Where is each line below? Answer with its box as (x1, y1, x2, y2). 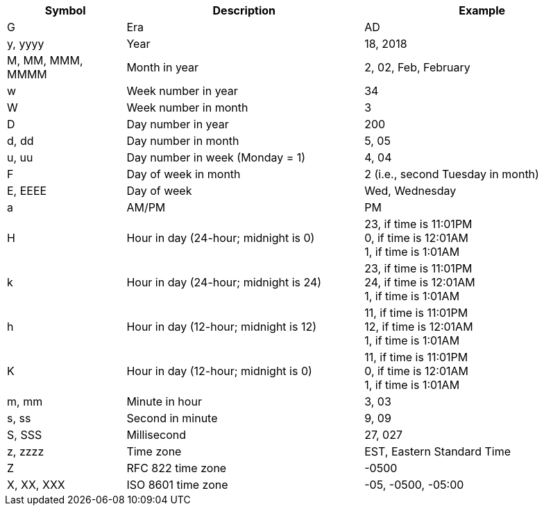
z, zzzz (7, 444, 44, 458)
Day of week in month (126, 167, 241, 181)
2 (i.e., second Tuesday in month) (364, 167, 539, 181)
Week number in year (126, 84, 238, 98)
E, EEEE (7, 184, 47, 198)
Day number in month (126, 134, 239, 148)
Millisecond (126, 428, 187, 442)
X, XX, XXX (7, 478, 65, 492)
